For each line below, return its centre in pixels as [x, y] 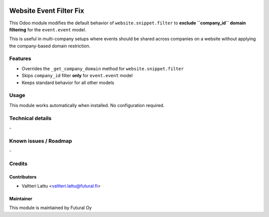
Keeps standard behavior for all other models [68, 83]
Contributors [23, 177]
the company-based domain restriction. [50, 46]
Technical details [30, 118]
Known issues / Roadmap [41, 141]
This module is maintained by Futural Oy [51, 208]
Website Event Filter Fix [47, 11]
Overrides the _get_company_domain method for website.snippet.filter [103, 68]
